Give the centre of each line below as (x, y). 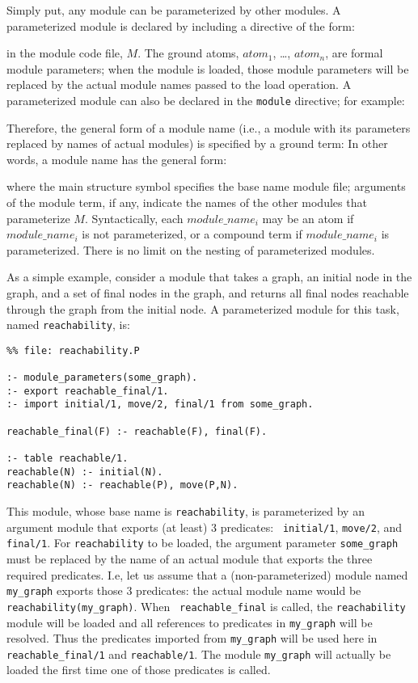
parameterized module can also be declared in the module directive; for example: (206, 100)
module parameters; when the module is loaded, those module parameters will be (208, 68)
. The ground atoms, (188, 53)
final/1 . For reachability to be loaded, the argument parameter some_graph (203, 543)
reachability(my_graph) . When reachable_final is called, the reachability (206, 606)
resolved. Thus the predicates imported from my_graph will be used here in (192, 638)
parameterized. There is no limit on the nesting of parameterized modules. (191, 249)
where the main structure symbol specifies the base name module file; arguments (206, 186)
